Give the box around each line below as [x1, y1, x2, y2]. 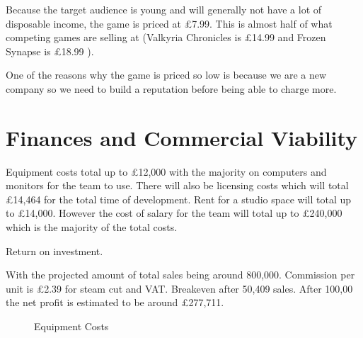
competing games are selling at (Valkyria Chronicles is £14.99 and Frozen [6, 30, 326, 45]
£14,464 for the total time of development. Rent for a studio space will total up [6, 191, 352, 206]
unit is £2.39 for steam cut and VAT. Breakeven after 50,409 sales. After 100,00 [6, 281, 353, 295]
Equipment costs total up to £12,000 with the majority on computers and [6, 164, 327, 179]
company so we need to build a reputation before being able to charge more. [6, 81, 337, 96]
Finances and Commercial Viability [6, 123, 358, 152]
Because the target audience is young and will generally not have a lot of [6, 2, 322, 16]
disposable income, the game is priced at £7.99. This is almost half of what [6, 16, 333, 30]
